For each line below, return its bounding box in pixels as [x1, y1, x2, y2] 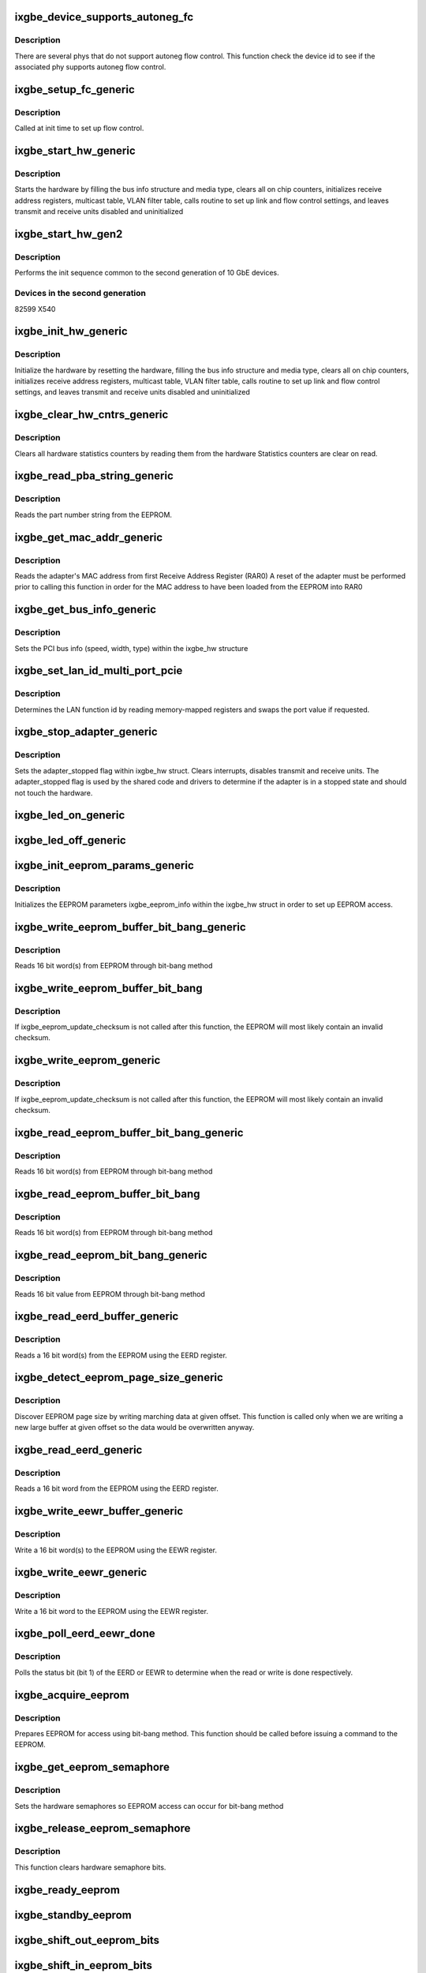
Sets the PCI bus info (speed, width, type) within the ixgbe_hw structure [14, 643, 248, 653]
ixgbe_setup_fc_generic [14, 83, 136, 96]
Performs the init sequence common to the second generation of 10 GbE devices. [14, 268, 279, 278]
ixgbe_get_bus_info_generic [14, 603, 157, 616]
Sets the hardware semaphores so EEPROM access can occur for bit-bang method [14, 1801, 284, 1810]
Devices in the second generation [14, 288, 146, 299]
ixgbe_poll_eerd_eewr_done [14, 1627, 155, 1641]
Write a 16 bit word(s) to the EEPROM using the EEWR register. [14, 1545, 217, 1555]
